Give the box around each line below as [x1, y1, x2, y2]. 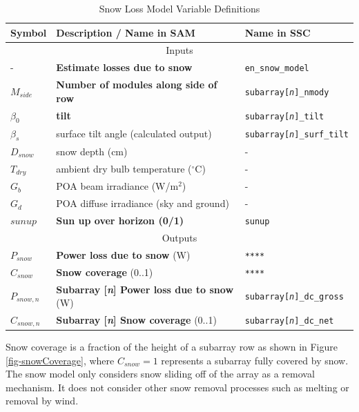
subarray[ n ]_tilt [244, 112, 324, 122]
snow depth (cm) [56, 144, 128, 158]
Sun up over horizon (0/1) [56, 213, 184, 227]
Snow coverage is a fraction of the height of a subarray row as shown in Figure [6, 339, 338, 353]
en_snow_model [244, 63, 309, 74]
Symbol [10, 25, 47, 39]
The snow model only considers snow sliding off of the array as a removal [6, 366, 315, 381]
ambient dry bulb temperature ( [56, 161, 192, 175]
